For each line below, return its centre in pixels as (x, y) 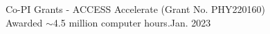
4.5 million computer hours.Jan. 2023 (132, 22)
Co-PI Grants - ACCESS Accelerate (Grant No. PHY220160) (136, 9)
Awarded (24, 22)
